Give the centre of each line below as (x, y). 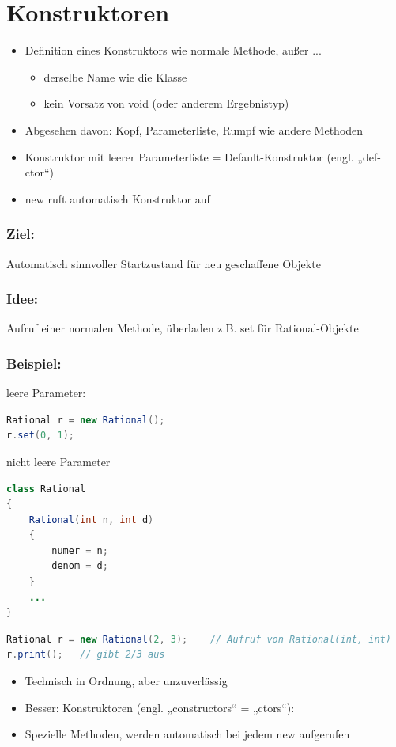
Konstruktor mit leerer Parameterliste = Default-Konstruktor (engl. (189, 156)
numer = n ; (80, 550)
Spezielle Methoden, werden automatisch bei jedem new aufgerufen (187, 734)
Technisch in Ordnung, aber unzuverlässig (126, 681)
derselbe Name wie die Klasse (115, 76)
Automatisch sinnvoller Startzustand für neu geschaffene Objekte (164, 263)
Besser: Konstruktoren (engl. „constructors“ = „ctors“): (160, 707)
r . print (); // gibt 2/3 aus (86, 655)
